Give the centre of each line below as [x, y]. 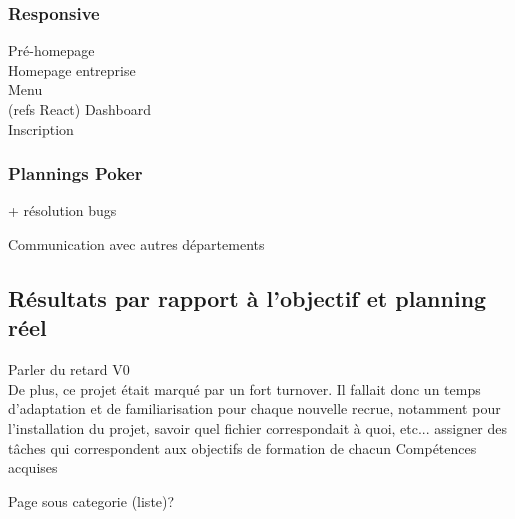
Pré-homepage [51, 50]
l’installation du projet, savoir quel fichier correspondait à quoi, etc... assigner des [257, 427]
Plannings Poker [75, 173]
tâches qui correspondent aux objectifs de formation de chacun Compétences [242, 447]
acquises [33, 467]
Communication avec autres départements [136, 244]
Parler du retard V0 [69, 369]
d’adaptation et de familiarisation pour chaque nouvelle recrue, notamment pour [254, 408]
